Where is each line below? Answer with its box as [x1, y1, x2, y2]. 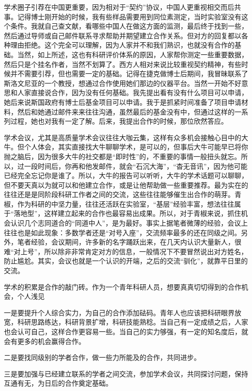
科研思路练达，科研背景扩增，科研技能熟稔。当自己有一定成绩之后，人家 [17, 317, 248, 327]
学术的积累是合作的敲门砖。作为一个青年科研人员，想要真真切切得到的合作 [4, 281, 241, 292]
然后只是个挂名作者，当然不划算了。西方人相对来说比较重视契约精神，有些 [4, 59, 241, 69]
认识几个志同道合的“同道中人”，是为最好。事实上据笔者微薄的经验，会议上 [10, 218, 248, 228]
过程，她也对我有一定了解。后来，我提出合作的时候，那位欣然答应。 [10, 116, 228, 126]
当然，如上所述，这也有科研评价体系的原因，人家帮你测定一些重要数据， [17, 49, 248, 59]
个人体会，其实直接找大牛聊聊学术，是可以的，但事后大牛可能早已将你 [24, 142, 248, 152]
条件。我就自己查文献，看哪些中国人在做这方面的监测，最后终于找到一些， [10, 21, 248, 31]
